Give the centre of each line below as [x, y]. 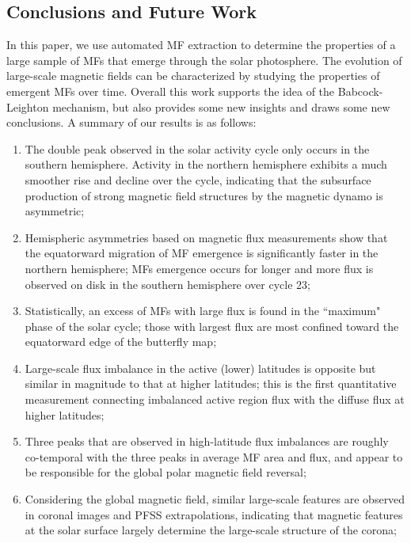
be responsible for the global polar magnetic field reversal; [166, 472]
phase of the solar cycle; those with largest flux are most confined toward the [212, 326]
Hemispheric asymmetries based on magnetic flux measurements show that [206, 237]
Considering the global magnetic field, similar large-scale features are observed [215, 499]
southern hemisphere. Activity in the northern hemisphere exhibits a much [206, 164]
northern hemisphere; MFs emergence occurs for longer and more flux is [199, 268]
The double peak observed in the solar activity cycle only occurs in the [197, 148]
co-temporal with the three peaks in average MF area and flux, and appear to [214, 456]
